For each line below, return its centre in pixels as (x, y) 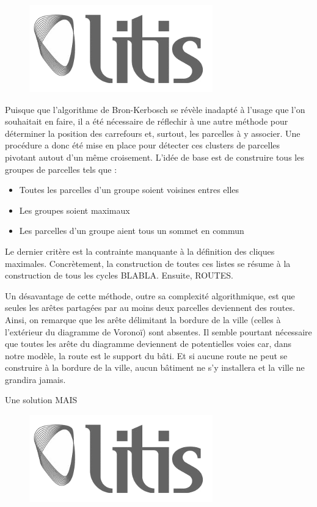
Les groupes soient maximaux (75, 210)
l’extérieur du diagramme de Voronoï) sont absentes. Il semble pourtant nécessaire (158, 331)
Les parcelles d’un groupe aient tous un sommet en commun (132, 231)
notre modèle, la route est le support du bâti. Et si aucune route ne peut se (146, 355)
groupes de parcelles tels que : (61, 169)
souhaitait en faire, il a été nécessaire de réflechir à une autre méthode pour (147, 121)
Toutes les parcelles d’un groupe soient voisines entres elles (129, 190)
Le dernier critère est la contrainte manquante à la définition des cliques (140, 251)
